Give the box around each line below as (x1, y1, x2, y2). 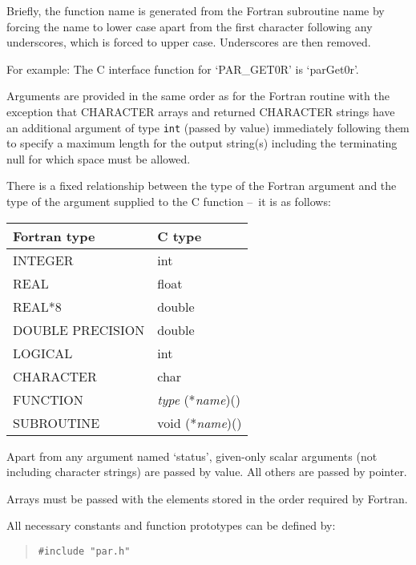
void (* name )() (157, 413, 242, 432)
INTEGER (13, 250, 74, 269)
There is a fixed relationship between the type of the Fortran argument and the (6, 177, 397, 194)
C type (157, 226, 202, 245)
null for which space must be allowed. (6, 150, 191, 167)
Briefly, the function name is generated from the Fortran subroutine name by (6, 2, 385, 18)
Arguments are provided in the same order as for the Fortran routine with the (6, 87, 390, 104)
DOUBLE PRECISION (13, 320, 145, 339)
